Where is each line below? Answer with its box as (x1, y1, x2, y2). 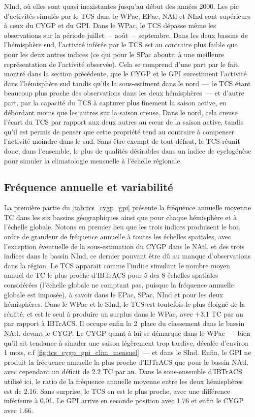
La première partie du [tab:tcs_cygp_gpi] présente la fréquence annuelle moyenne (4, 202, 251, 213)
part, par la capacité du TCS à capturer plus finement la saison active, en (4, 97, 226, 107)
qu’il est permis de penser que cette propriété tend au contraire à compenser (4, 126, 234, 136)
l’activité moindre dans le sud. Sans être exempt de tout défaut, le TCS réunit (4, 136, 240, 146)
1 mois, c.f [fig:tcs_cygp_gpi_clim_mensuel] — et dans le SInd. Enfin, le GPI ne (4, 347, 251, 357)
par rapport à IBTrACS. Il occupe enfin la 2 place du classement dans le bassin (4, 318, 245, 328)
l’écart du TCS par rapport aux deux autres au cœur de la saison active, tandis (4, 117, 244, 127)
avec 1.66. (4, 405, 33, 415)
